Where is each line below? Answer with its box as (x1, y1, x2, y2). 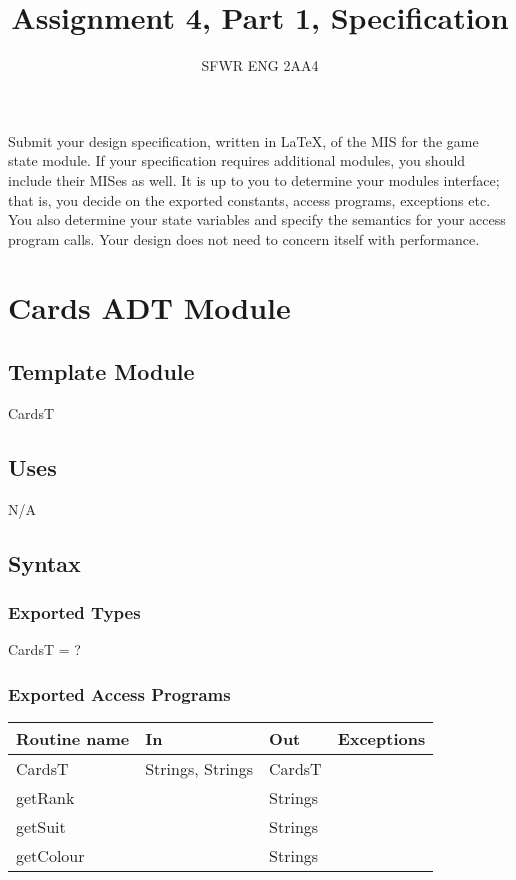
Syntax (8, 547, 81, 578)
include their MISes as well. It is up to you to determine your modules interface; (8, 169, 500, 190)
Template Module (8, 356, 195, 387)
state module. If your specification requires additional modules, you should (8, 150, 466, 171)
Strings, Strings (145, 757, 254, 781)
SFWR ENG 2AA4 (201, 55, 319, 76)
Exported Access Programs (8, 681, 231, 706)
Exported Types (8, 599, 141, 624)
